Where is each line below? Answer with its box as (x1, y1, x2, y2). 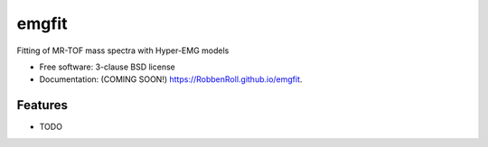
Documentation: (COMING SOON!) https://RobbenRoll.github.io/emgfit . (39, 74, 303, 85)
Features (16, 97, 68, 113)
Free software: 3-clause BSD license (39, 61, 175, 72)
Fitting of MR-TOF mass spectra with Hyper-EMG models (16, 45, 230, 56)
